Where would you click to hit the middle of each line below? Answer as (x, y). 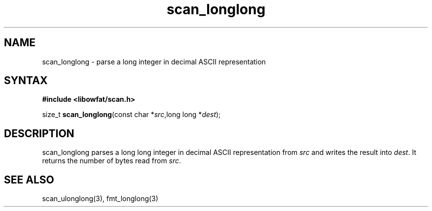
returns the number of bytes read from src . (112, 161)
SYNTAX (26, 81)
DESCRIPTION (39, 133)
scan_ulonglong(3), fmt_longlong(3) (100, 199)
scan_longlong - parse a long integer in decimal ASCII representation (154, 61)
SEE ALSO (29, 180)
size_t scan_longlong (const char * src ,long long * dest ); (131, 115)
